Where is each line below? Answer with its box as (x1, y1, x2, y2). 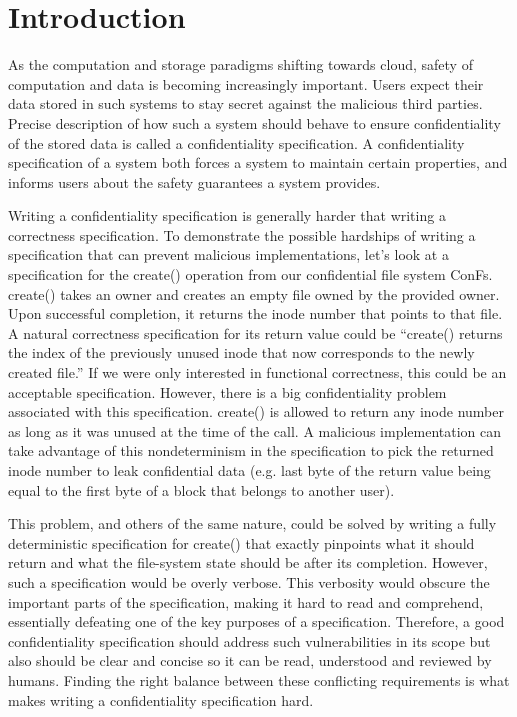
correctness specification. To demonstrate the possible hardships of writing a (8, 224, 476, 245)
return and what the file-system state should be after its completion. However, (8, 552, 488, 573)
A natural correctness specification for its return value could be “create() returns (8, 322, 503, 343)
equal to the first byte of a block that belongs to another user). (8, 479, 395, 500)
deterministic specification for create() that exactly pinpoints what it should (8, 532, 475, 553)
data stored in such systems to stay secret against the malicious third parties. (8, 93, 483, 114)
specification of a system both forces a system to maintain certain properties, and (8, 152, 508, 173)
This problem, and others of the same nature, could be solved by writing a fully (8, 513, 497, 534)
